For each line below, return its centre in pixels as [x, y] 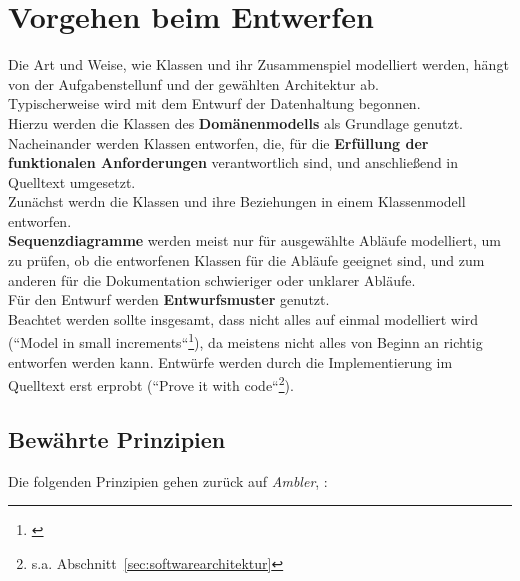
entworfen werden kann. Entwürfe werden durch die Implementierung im [230, 361]
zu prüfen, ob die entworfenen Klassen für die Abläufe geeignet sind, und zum [246, 260]
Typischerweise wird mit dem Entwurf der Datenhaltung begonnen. [214, 103]
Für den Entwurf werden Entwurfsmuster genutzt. [169, 299]
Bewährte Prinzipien [117, 438]
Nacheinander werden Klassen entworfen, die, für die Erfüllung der [218, 142]
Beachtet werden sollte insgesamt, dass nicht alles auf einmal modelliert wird [243, 318]
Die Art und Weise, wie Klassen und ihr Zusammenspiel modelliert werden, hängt [258, 64]
